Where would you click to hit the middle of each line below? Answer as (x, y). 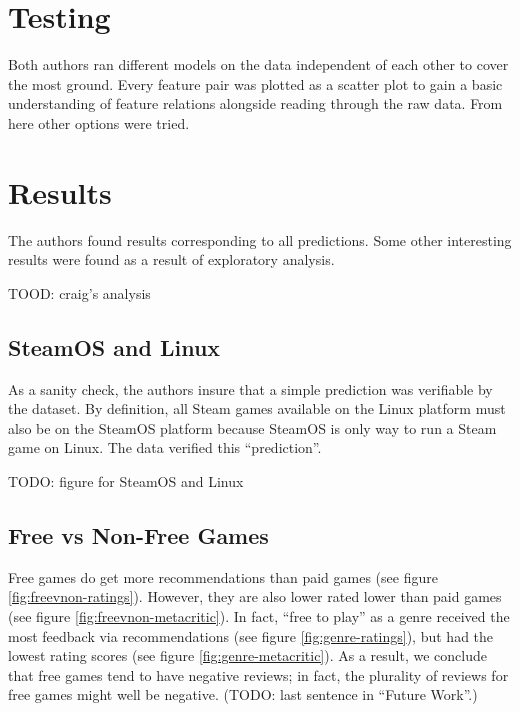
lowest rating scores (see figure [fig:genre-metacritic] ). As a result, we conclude (247, 655)
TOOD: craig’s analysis (79, 292)
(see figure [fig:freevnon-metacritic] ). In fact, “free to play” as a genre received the (259, 615)
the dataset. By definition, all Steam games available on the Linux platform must (257, 408)
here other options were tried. (99, 122)
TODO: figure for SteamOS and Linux (126, 480)
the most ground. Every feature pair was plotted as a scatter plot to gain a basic (255, 83)
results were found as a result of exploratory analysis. (171, 259)
